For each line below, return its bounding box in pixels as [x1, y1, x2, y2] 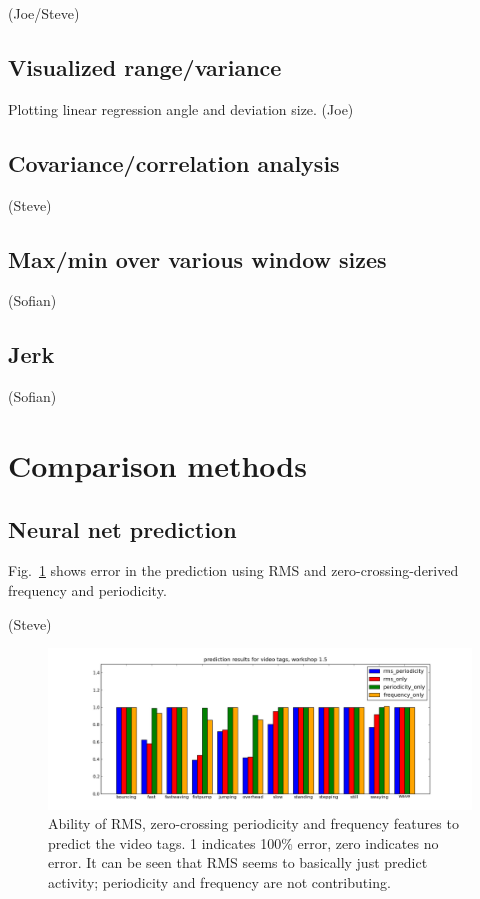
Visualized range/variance [8, 51, 282, 82]
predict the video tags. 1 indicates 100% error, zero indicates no [48, 832, 439, 853]
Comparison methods [8, 444, 307, 485]
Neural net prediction [8, 513, 237, 544]
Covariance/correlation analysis [8, 147, 340, 178]
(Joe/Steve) [8, 3, 80, 23]
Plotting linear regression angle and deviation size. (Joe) [8, 98, 354, 119]
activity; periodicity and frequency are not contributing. [48, 872, 391, 892]
